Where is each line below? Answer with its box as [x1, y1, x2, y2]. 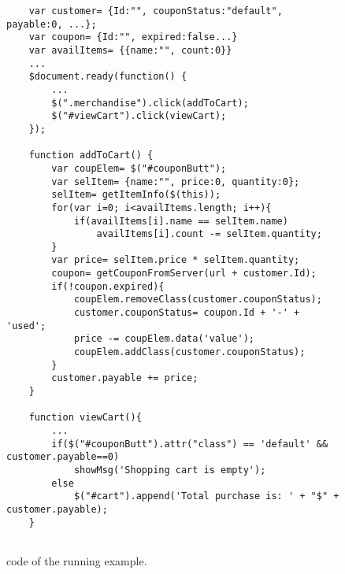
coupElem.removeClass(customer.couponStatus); [73, 294, 322, 306]
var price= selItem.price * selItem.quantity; [51, 254, 300, 266]
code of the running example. [6, 552, 147, 568]
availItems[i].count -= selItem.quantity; [96, 228, 322, 240]
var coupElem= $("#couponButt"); [51, 162, 227, 174]
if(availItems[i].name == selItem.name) [73, 215, 288, 227]
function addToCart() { [28, 150, 154, 161]
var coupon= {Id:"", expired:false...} [28, 31, 238, 43]
